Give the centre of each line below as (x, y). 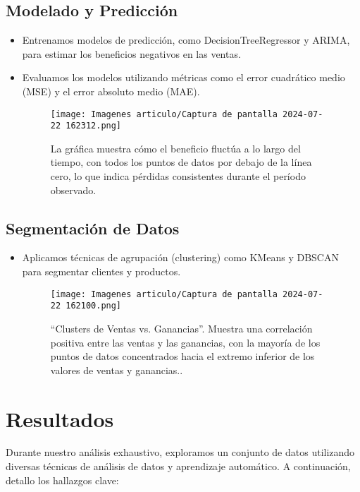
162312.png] (94, 126)
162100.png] (94, 306)
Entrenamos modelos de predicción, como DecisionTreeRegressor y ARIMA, (186, 40)
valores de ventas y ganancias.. (117, 370)
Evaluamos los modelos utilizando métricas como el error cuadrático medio (184, 77)
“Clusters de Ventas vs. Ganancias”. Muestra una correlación (181, 328)
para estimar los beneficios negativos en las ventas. (131, 53)
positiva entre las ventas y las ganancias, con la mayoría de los (185, 342)
